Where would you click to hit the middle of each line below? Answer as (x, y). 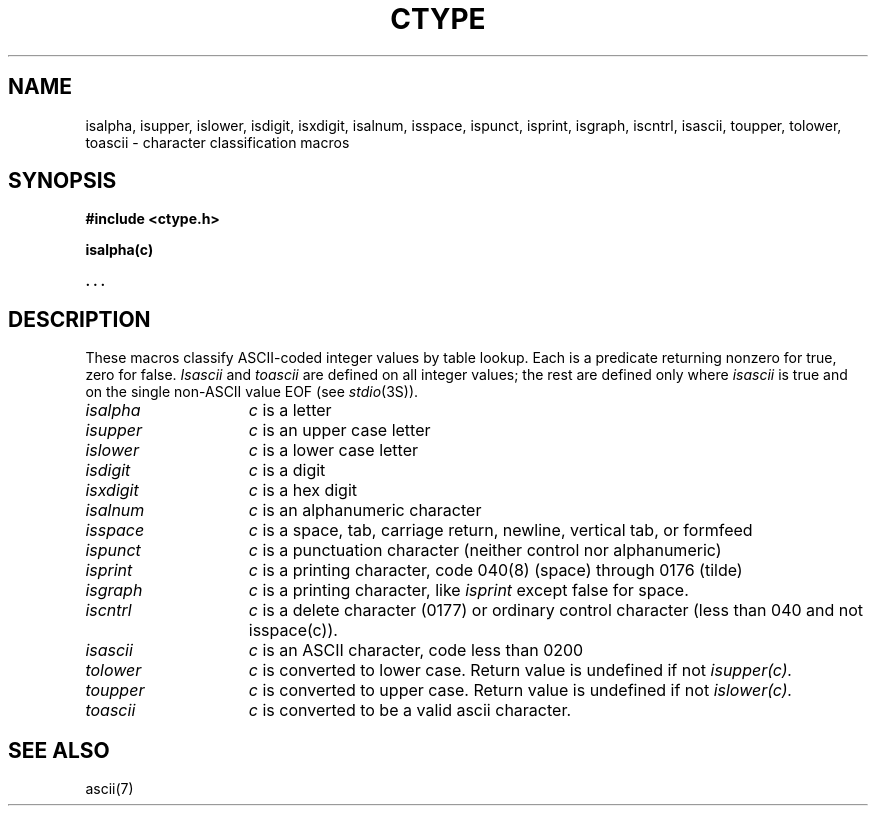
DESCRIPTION (79, 319)
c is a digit (287, 470)
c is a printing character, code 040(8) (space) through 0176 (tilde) (495, 570)
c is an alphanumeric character (365, 510)
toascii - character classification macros (217, 142)
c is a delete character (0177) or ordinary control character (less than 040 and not (556, 610)
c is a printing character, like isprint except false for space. (468, 590)
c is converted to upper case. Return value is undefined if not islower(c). (520, 690)
